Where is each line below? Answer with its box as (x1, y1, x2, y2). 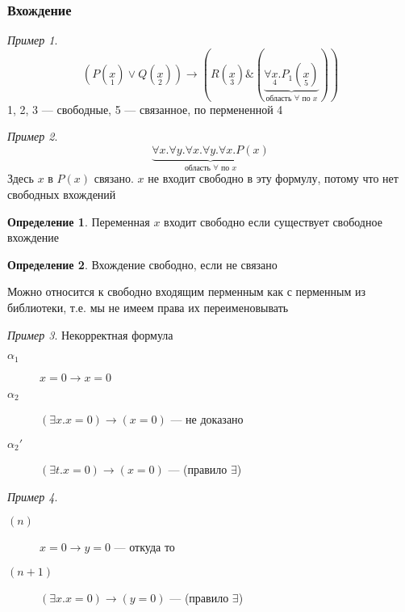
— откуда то (114, 538, 175, 555)
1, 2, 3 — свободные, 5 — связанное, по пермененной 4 (7, 100, 283, 117)
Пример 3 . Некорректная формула (7, 326, 173, 343)
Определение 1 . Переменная (7, 213, 150, 230)
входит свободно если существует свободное (164, 213, 382, 230)
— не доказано (170, 411, 244, 428)
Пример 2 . (7, 128, 58, 145)
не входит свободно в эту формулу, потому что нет (148, 170, 399, 187)
